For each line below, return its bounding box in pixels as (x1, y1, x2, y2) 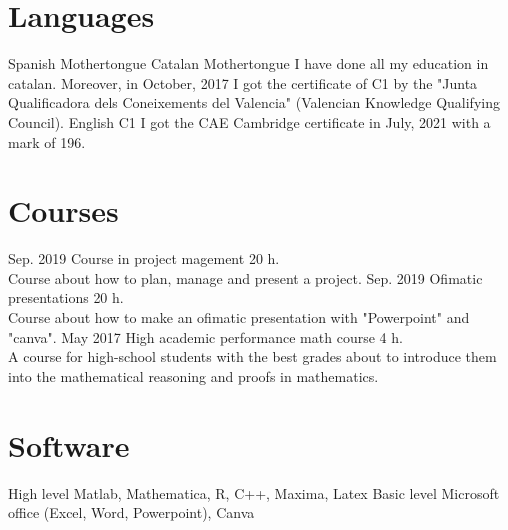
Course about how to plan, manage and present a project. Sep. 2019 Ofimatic (8, 267, 483, 288)
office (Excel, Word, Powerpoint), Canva (8, 502, 255, 523)
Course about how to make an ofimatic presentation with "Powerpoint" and (8, 307, 470, 327)
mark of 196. (8, 131, 86, 152)
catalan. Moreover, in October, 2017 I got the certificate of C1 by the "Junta (8, 72, 478, 93)
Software (8, 424, 130, 465)
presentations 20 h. (8, 287, 124, 308)
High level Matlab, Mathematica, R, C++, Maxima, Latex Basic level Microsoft (8, 482, 500, 503)
